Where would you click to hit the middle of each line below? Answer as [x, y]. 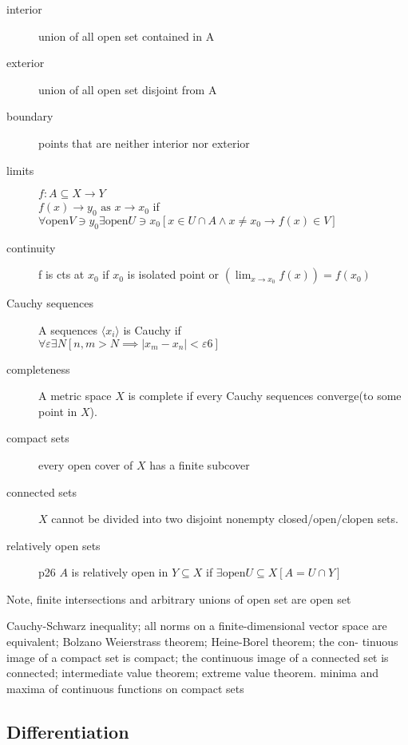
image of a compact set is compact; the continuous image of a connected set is [198, 657]
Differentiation [68, 731]
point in [58, 411]
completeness [38, 369]
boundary [30, 116]
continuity [31, 247]
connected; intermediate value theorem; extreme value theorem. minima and [193, 673]
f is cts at [61, 274]
